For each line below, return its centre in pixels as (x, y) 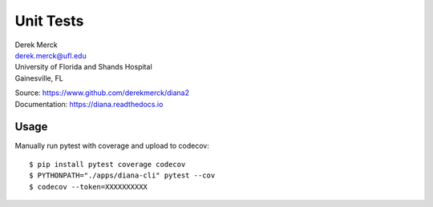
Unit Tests (49, 21)
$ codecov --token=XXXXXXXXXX (89, 187)
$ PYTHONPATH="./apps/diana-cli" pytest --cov (122, 175)
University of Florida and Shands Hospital (83, 67)
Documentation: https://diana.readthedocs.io (89, 104)
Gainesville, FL (39, 78)
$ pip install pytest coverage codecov (107, 164)
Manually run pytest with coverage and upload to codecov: (112, 146)
